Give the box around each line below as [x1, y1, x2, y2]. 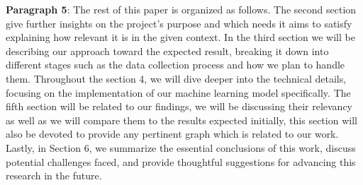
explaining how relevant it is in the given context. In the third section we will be [6, 30, 355, 44]
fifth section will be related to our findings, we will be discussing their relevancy [6, 99, 352, 114]
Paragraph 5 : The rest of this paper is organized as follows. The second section [6, 2, 357, 16]
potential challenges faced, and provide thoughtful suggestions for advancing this [6, 154, 356, 169]
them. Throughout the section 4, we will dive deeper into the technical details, [6, 71, 347, 85]
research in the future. [6, 168, 102, 183]
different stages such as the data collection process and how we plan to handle [6, 57, 345, 72]
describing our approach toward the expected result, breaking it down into [6, 43, 329, 58]
